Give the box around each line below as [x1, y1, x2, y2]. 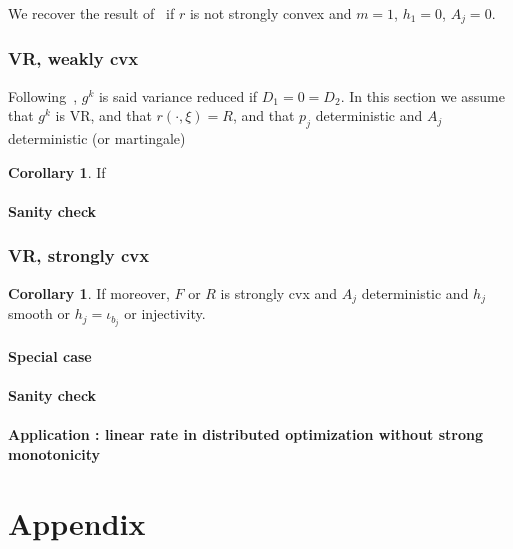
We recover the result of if [8, 3, 175, 23]
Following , [8, 85, 78, 106]
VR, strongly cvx [8, 243, 150, 268]
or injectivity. [124, 303, 206, 324]
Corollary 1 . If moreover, [8, 282, 170, 303]
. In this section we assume [340, 85, 505, 106]
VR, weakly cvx [8, 46, 139, 71]
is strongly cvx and [220, 282, 338, 303]
